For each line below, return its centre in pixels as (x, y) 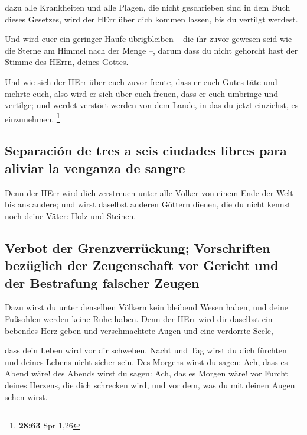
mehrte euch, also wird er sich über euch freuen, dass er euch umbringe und (141, 93)
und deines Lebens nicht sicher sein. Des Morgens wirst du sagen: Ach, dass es (146, 361)
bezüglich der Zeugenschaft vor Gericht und (142, 265)
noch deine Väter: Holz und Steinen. (71, 215)
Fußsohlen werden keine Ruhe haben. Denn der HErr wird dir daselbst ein (139, 318)
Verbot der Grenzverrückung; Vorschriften (138, 247)
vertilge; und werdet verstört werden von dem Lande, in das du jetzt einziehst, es (152, 105)
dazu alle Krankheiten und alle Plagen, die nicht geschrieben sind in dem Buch (148, 7)
